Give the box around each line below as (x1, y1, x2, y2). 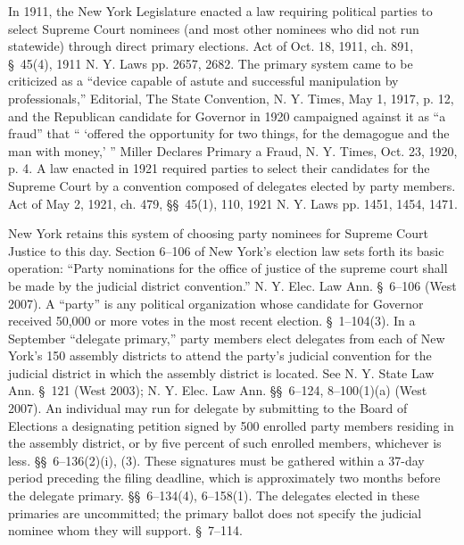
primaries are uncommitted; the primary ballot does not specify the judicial (8, 503, 422, 522)
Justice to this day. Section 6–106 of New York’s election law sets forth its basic (8, 241, 444, 260)
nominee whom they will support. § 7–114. (8, 521, 243, 540)
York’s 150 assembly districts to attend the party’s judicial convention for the (8, 346, 432, 365)
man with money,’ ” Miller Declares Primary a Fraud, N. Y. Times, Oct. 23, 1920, (8, 141, 458, 160)
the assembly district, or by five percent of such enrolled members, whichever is (8, 434, 442, 452)
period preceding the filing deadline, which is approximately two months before (8, 468, 441, 487)
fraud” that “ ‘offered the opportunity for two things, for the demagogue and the (8, 124, 450, 143)
